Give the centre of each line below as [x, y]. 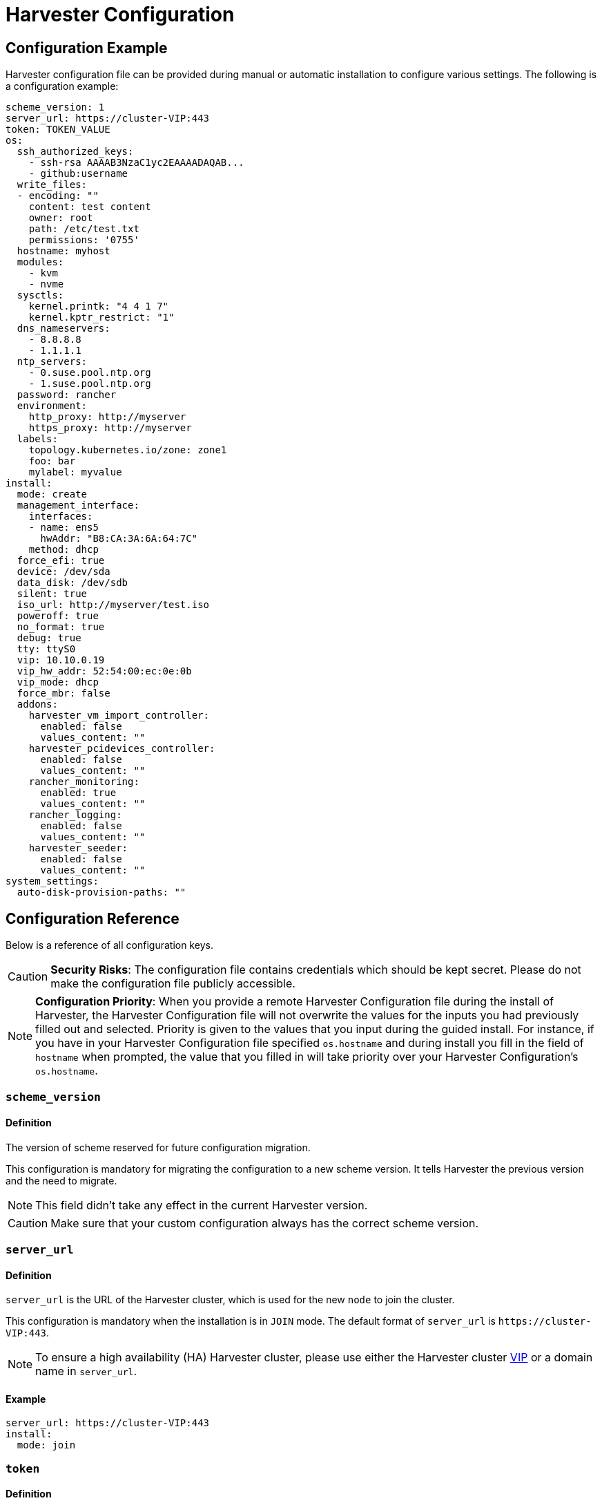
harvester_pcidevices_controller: [122, 749]
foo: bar [52, 461]
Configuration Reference [93, 918]
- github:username [78, 174]
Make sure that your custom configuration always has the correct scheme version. [265, 1223]
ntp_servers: [52, 362]
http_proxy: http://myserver [107, 417]
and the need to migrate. [61, 1180]
